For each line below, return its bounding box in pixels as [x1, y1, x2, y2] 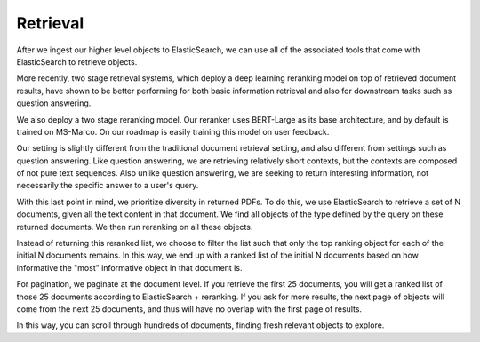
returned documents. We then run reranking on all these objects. [16, 221, 253, 232]
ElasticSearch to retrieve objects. [16, 56, 138, 67]
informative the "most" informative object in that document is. [16, 262, 243, 273]
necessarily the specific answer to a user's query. [16, 180, 199, 191]
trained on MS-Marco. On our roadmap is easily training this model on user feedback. [16, 126, 330, 137]
